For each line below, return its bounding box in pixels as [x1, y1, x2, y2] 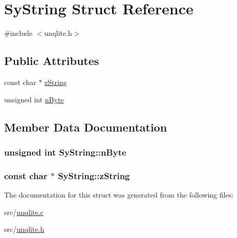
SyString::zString [58, 169, 130, 182]
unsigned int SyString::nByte [4, 145, 126, 158]
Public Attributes [4, 53, 99, 69]
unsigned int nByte [4, 94, 64, 104]
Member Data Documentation [4, 119, 167, 135]
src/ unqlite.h [4, 224, 45, 234]
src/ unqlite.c [4, 206, 44, 217]
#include [4, 28, 33, 38]
